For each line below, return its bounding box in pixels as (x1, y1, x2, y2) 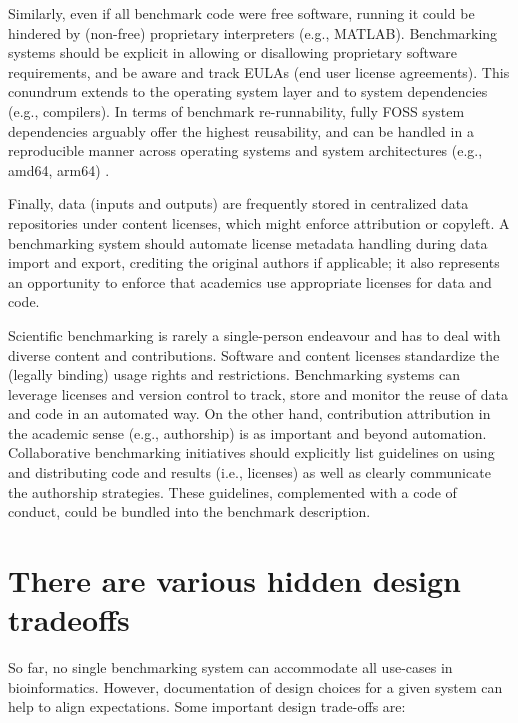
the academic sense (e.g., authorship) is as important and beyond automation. (8, 422, 487, 443)
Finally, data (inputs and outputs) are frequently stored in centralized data (8, 193, 469, 214)
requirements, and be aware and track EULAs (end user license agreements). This (8, 61, 510, 82)
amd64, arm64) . (8, 159, 110, 180)
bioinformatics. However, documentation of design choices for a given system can (8, 676, 503, 697)
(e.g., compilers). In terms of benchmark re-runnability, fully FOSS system (8, 100, 465, 121)
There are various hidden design (8, 560, 461, 601)
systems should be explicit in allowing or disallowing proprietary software (8, 42, 458, 63)
